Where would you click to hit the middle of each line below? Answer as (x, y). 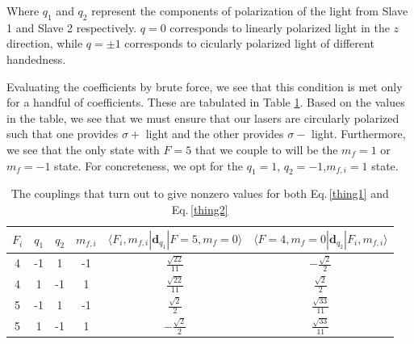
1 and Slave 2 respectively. (72, 27)
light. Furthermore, (359, 134)
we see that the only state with (83, 149)
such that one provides (63, 134)
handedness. (36, 59)
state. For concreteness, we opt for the (148, 165)
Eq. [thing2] (200, 209)
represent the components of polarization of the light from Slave (250, 10)
